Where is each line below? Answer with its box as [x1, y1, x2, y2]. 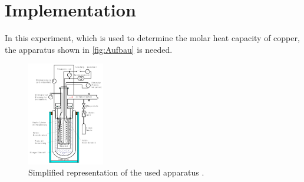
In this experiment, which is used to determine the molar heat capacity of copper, [5, 32, 300, 44]
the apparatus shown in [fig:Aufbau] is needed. [5, 43, 173, 55]
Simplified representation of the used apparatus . [28, 166, 204, 178]
